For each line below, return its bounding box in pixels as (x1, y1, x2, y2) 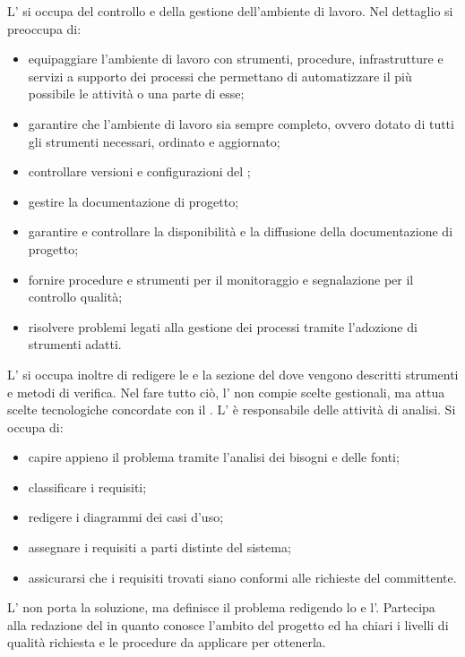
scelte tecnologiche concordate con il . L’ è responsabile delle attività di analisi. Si (7, 400, 456, 419)
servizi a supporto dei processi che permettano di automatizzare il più (28, 66, 412, 85)
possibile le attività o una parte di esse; (28, 84, 245, 103)
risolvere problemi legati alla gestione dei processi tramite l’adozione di (28, 317, 418, 336)
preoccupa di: (7, 19, 82, 38)
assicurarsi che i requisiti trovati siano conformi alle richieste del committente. (28, 567, 457, 586)
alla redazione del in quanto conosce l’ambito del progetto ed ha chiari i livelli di (7, 615, 449, 634)
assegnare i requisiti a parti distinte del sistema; (28, 538, 291, 557)
